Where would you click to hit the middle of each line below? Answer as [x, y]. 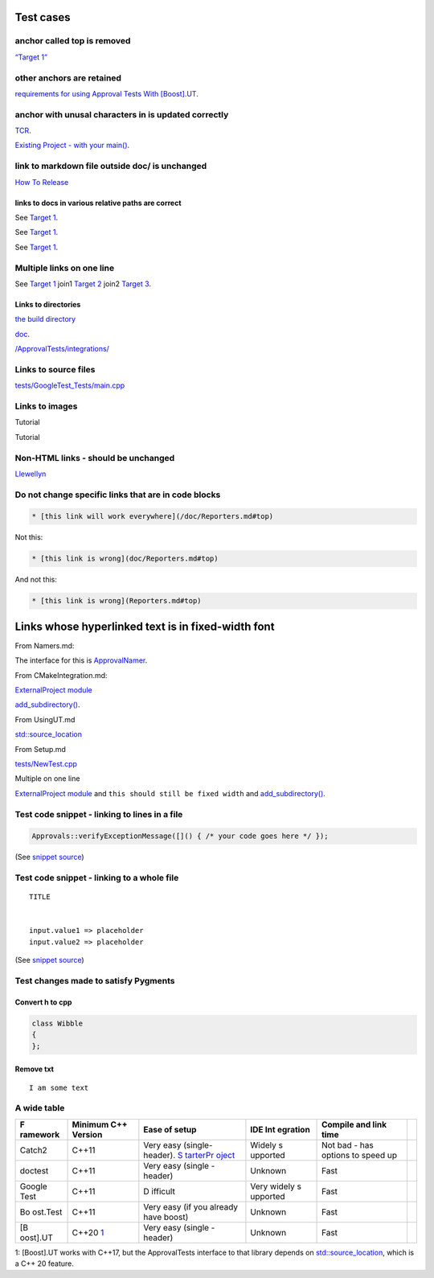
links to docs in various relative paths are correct [98, 203]
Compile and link [354, 1124]
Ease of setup [170, 1129]
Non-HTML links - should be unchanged [95, 458]
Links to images [46, 406]
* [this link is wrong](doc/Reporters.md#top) [125, 559]
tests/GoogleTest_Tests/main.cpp [70, 385]
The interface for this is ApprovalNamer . [81, 660]
